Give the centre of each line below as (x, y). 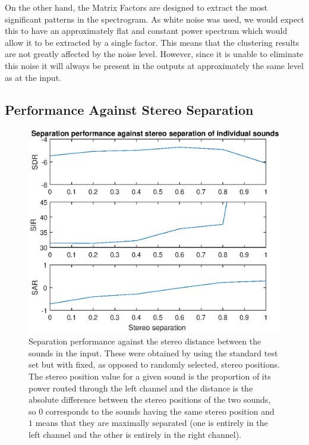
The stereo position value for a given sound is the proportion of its (150, 376)
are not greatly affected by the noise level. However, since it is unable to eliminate (154, 54)
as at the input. (33, 77)
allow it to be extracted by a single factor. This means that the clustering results (152, 42)
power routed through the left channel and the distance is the (141, 388)
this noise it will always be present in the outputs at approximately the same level (154, 65)
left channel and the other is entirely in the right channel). (135, 434)
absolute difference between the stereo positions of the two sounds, (150, 399)
